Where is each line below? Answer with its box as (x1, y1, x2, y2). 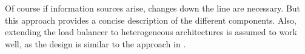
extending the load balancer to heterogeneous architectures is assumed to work (5, 25, 297, 38)
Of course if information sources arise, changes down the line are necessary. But (5, 2, 301, 14)
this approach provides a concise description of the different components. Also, (5, 13, 297, 26)
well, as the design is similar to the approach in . (5, 37, 186, 50)
